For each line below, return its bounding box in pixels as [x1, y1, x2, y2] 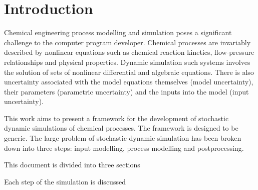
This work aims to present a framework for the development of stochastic [4, 113, 229, 123]
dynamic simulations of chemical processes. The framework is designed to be [4, 123, 238, 133]
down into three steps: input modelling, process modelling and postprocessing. [4, 142, 244, 153]
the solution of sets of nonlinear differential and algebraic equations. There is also [4, 66, 254, 77]
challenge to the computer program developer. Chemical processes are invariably [4, 37, 251, 47]
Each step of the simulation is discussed [4, 176, 126, 186]
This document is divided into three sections [4, 159, 140, 170]
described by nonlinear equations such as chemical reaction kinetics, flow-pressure [4, 47, 254, 57]
